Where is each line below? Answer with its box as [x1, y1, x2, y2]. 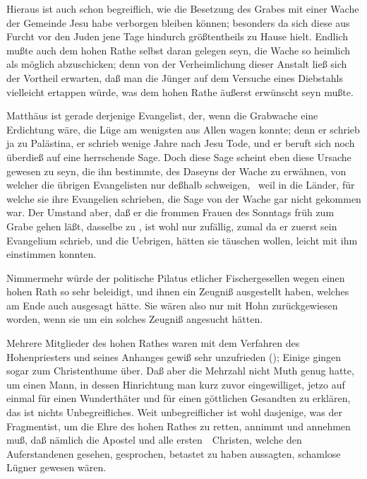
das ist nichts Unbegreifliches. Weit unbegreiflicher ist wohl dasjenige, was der [6, 405, 342, 420]
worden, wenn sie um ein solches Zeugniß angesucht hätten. [6, 312, 263, 326]
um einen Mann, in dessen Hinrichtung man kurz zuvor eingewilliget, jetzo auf [6, 377, 345, 391]
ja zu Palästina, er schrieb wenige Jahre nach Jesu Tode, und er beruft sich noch [6, 136, 355, 150]
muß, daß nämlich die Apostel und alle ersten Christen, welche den [6, 432, 302, 447]
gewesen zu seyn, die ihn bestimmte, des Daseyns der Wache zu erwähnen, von [6, 163, 347, 178]
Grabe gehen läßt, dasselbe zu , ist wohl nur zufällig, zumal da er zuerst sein [6, 218, 337, 233]
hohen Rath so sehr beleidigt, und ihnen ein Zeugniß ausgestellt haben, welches [6, 284, 349, 299]
